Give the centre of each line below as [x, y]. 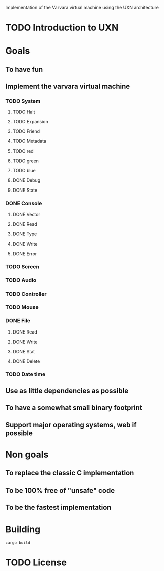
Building [23, 529]
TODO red [23, 151]
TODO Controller [26, 294]
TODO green [26, 161]
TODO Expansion [31, 122]
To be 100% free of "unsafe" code [60, 490]
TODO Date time [25, 374]
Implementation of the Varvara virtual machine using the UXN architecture [82, 7]
